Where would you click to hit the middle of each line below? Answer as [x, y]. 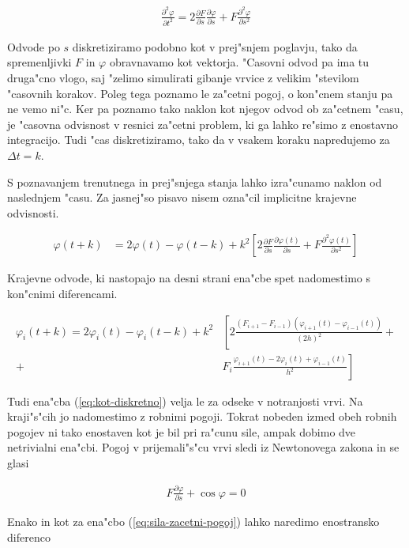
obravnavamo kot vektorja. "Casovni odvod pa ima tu [239, 62]
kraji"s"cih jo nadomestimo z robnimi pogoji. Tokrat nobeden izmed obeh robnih [202, 416]
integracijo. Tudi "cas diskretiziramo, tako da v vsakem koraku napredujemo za [199, 140]
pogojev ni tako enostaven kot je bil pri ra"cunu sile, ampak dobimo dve [182, 431]
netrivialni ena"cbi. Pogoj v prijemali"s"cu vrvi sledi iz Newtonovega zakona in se [203, 447]
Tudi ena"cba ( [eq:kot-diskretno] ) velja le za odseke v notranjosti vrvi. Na [185, 401]
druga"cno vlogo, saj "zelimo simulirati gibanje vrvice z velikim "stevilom [183, 77]
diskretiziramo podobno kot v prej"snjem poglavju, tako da [215, 46]
